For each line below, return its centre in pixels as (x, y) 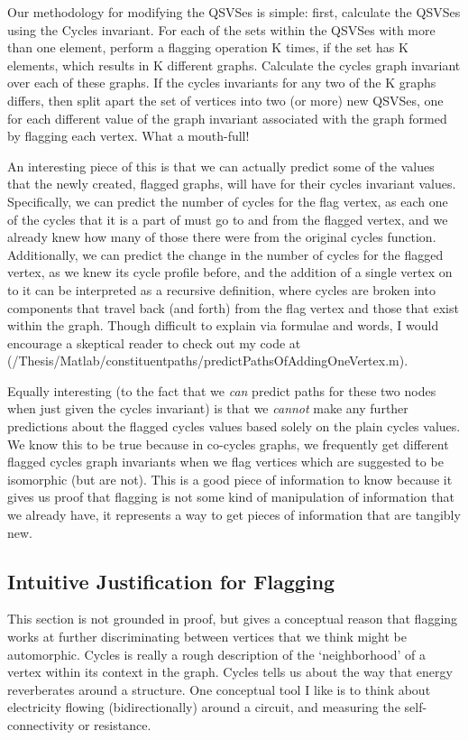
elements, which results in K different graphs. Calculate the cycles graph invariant (234, 65)
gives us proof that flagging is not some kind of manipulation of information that (231, 497)
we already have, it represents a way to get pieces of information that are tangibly (234, 515)
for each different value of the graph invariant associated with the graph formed (227, 118)
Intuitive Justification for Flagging (171, 581)
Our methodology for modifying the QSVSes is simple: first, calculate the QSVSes (234, 12)
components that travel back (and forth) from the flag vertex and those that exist (233, 307)
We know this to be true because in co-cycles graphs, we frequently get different (228, 444)
